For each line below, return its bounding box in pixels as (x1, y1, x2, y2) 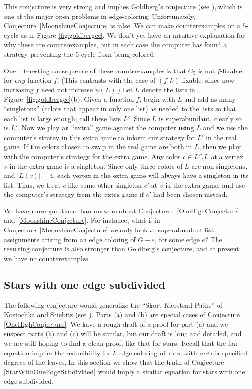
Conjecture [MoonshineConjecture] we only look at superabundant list (4, 225, 214, 235)
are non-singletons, (191, 160, 248, 171)
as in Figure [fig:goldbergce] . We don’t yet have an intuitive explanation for (20, 30, 245, 40)
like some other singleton (68, 179, 142, 190)
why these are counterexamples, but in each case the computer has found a (4, 39, 227, 50)
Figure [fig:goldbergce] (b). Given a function (4, 94, 134, 104)
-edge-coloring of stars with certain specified (116, 347, 247, 357)
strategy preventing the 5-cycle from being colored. (4, 49, 155, 59)
